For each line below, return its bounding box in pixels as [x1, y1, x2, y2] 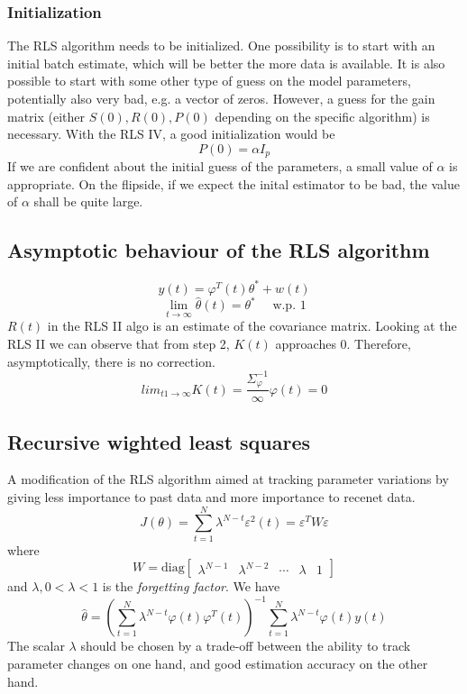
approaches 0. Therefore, [275, 334, 411, 353]
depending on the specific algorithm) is [215, 106, 430, 125]
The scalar [7, 636, 65, 655]
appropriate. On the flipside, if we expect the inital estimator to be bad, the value [7, 174, 460, 193]
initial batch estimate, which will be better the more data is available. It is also [7, 53, 445, 72]
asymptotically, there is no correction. [7, 352, 215, 370]
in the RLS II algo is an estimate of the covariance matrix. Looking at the [47, 316, 457, 335]
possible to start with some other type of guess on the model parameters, [7, 71, 411, 90]
